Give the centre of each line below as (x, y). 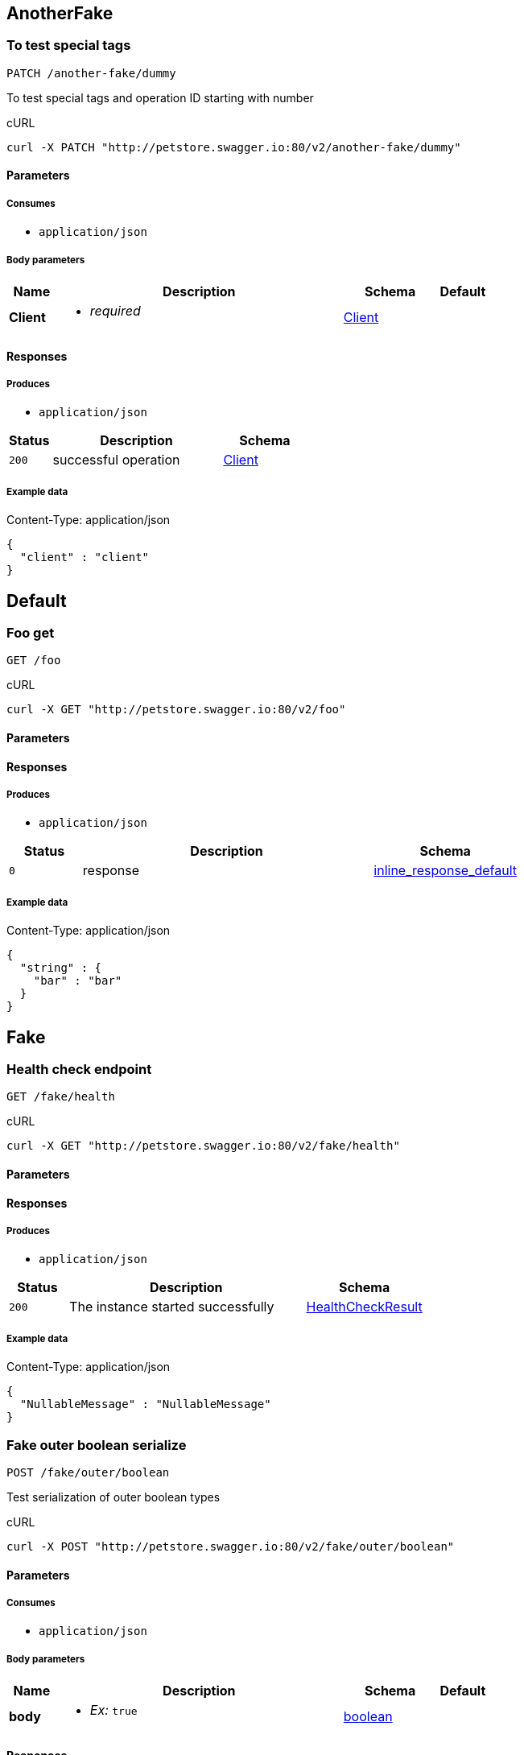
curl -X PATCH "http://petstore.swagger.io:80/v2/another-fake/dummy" (234, 147)
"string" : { (61, 968)
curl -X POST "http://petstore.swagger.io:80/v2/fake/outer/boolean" (231, 1546)
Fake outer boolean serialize (97, 1445)
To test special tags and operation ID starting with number (160, 97)
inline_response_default (446, 871)
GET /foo (34, 661)
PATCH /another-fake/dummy (91, 73)
